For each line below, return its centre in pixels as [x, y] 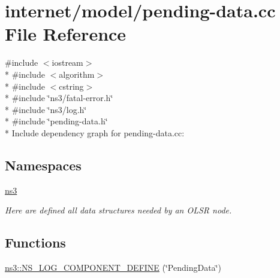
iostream [67, 62]
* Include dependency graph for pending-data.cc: [95, 132]
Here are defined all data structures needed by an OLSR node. [118, 210]
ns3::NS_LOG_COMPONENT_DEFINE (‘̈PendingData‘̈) [113, 268]
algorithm [77, 74]
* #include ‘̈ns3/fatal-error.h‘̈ [59, 98]
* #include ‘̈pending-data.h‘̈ [56, 121]
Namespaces [43, 165]
